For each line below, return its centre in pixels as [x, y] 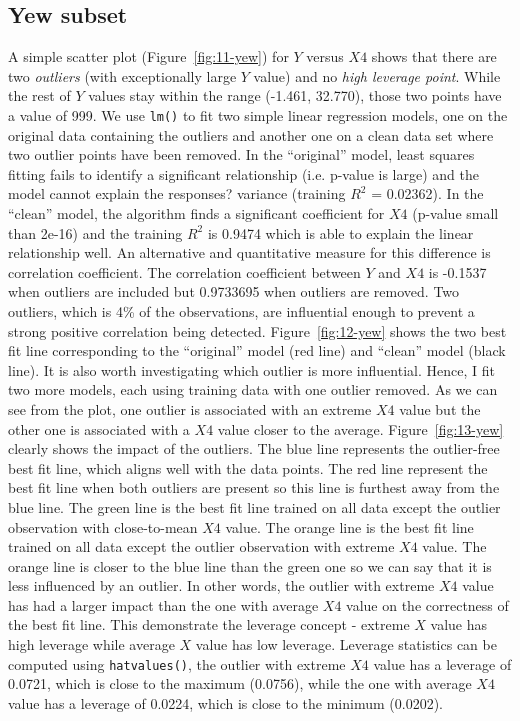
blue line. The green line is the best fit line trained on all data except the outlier [254, 506]
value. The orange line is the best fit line [349, 526]
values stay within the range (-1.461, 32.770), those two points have [295, 95]
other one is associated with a [99, 428]
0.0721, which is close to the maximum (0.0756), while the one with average [240, 683]
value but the [440, 408]
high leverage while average [91, 644]
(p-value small [455, 213]
